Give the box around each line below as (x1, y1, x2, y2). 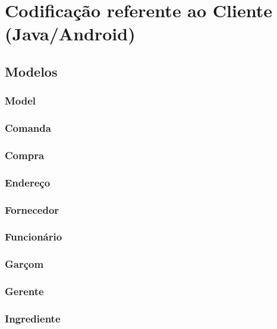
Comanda (5, 121, 51, 135)
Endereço (5, 175, 51, 189)
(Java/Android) (5, 21, 136, 46)
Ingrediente (5, 311, 61, 326)
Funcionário (5, 229, 62, 244)
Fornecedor (5, 202, 59, 217)
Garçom (5, 257, 44, 271)
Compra (5, 147, 45, 162)
